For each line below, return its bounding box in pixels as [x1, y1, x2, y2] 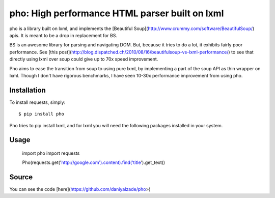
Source [9, 173, 33, 182]
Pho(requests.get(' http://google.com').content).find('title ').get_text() [22, 159, 166, 165]
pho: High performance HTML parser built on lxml [9, 8, 224, 19]
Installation [9, 86, 46, 94]
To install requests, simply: [9, 99, 66, 105]
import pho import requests [22, 150, 80, 156]
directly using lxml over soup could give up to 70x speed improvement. [9, 56, 158, 62]
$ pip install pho [18, 111, 65, 117]
